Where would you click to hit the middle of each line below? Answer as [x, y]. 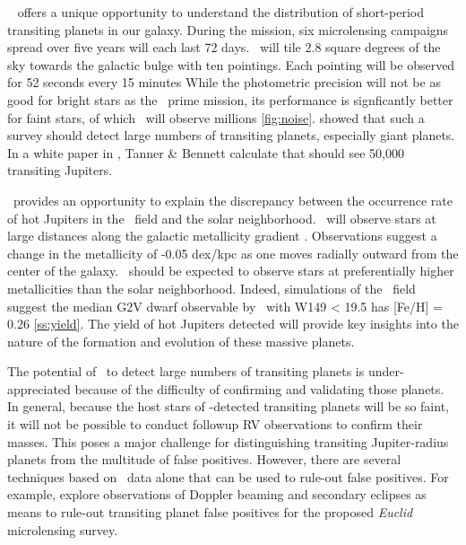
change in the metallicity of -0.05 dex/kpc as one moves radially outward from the [233, 253]
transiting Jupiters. [60, 170]
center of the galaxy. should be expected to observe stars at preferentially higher [231, 271]
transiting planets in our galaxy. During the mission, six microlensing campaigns [228, 29]
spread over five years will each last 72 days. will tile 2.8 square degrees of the [224, 47]
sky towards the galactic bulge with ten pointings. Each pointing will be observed [231, 64]
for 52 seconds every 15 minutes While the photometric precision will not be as [224, 82]
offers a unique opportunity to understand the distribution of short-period [220, 12]
